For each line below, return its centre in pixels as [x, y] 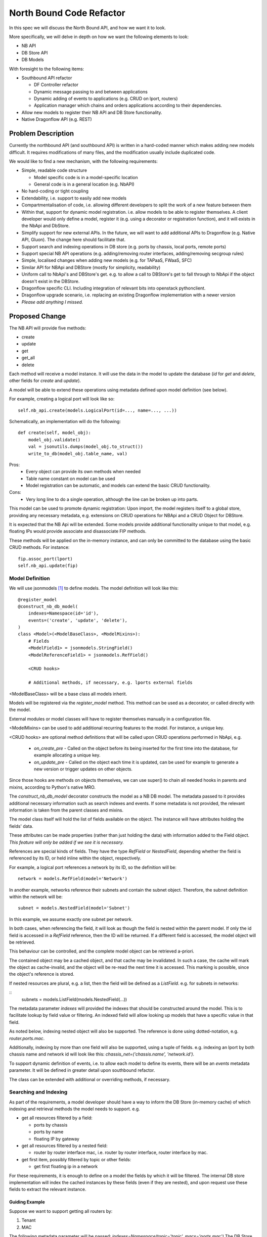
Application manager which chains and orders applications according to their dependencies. [128, 105]
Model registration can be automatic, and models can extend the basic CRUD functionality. [118, 485]
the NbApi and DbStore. [46, 226]
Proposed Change [38, 316]
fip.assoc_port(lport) [45, 559]
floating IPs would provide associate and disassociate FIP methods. [78, 531]
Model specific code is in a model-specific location [86, 177]
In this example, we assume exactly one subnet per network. [71, 919]
